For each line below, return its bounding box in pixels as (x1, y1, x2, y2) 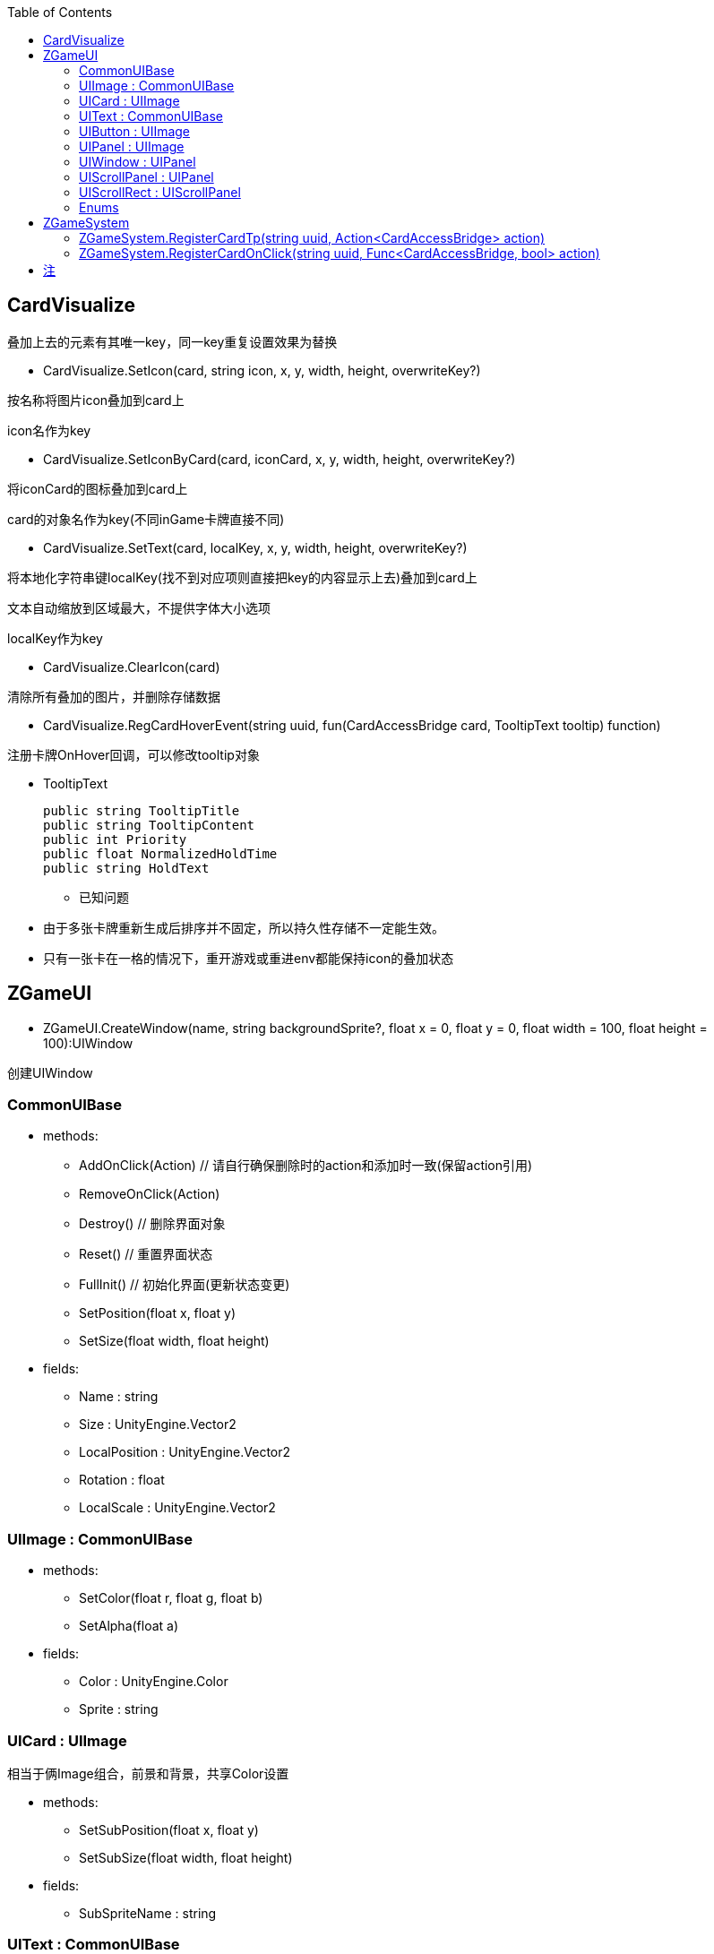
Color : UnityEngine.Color (79, 1674, 228, 1690)
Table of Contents (7, 4, 113, 20)
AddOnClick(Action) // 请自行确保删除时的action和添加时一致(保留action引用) (79, 1158, 533, 1174)
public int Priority (43, 831, 187, 847)
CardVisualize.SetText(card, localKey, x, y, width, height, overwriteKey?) (43, 539, 468, 555)
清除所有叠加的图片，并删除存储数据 (7, 688, 220, 704)
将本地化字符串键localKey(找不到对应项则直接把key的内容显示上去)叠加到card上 (7, 569, 477, 585)
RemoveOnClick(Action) (79, 1186, 220, 1202)
